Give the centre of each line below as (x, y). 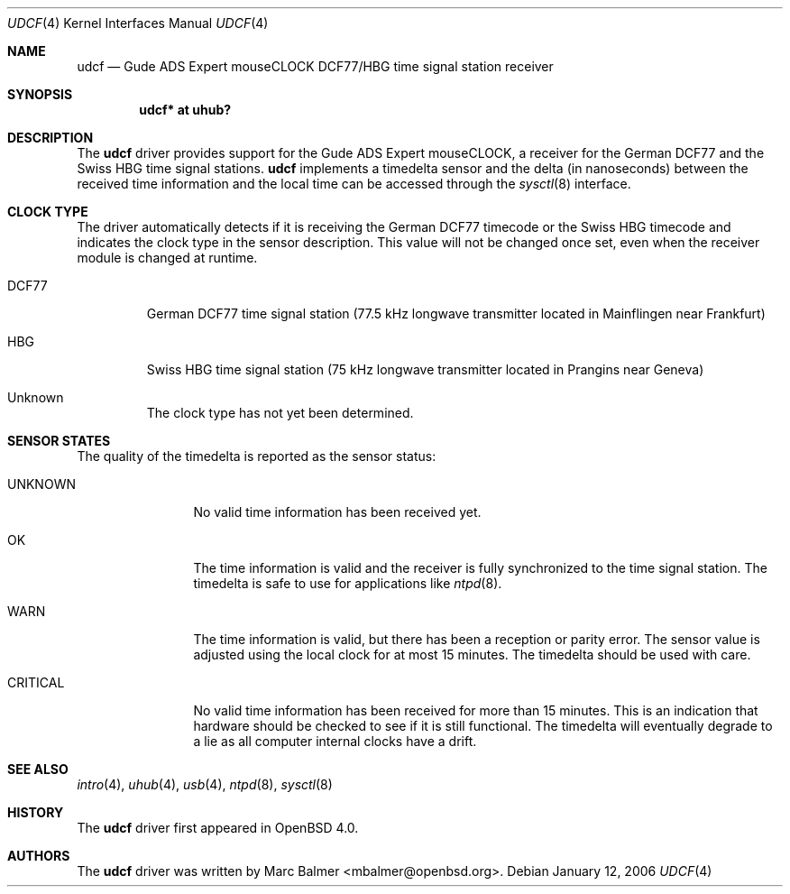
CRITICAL (36, 682)
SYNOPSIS (40, 94)
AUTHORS (39, 856)
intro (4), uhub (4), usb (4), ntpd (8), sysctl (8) (205, 784)
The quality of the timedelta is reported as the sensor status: (257, 456)
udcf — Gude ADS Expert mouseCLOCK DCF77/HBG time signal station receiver (315, 66)
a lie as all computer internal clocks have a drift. (335, 741)
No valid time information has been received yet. (337, 512)
